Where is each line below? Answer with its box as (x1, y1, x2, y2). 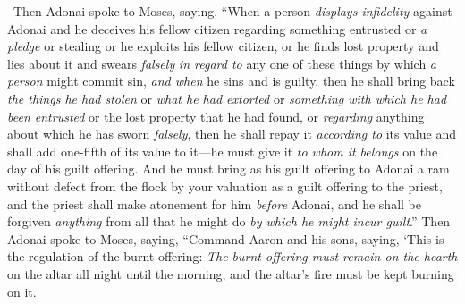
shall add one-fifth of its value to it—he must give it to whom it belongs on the (7, 141, 438, 160)
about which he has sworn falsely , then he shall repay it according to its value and (7, 124, 456, 143)
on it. (7, 282, 37, 300)
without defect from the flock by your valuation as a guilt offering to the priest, (7, 176, 443, 195)
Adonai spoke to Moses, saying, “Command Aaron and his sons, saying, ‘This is (7, 229, 444, 248)
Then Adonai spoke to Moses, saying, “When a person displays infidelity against (13, 2, 452, 20)
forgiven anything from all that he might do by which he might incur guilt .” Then (7, 212, 451, 231)
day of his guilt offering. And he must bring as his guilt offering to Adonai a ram (7, 159, 450, 178)
